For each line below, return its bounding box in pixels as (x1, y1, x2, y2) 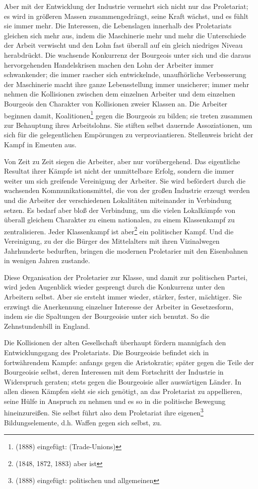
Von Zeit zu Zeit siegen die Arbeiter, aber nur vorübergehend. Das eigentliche (4, 156, 240, 166)
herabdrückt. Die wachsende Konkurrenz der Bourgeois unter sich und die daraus (4, 49, 251, 60)
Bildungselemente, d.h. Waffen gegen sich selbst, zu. (4, 417, 162, 427)
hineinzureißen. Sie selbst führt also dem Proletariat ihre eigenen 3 (4, 406, 203, 418)
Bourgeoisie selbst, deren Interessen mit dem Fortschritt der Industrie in (4, 367, 224, 377)
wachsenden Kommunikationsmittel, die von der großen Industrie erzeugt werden (4, 185, 250, 196)
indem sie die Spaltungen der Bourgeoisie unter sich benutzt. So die (4, 311, 209, 321)
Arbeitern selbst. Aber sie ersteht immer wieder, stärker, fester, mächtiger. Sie (4, 291, 242, 301)
